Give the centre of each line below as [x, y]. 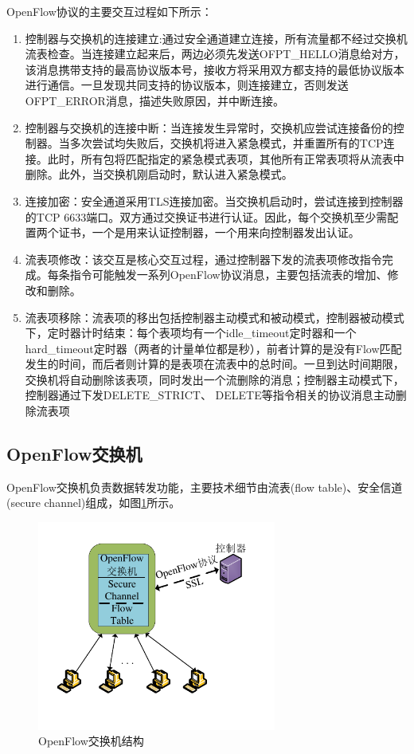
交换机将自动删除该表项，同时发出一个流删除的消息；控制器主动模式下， [215, 379]
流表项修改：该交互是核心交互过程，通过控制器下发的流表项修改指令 [203, 259]
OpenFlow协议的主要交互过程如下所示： [109, 11]
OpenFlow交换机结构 [91, 741]
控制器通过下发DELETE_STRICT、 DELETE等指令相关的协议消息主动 [210, 395]
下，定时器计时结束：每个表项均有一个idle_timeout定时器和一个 [191, 333]
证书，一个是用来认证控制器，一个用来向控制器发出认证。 [209, 232]
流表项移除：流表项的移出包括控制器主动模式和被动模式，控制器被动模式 [215, 317]
